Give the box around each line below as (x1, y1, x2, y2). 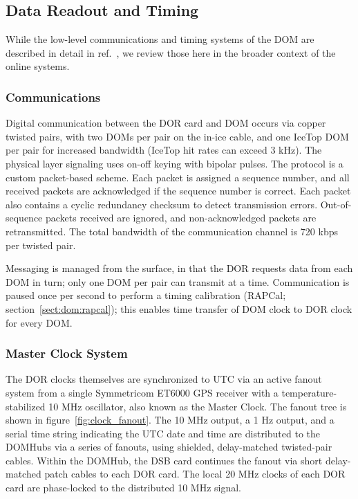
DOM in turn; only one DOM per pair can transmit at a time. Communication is (6, 274, 350, 289)
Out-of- (320, 197, 352, 211)
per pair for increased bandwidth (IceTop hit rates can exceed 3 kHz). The (6, 143, 322, 157)
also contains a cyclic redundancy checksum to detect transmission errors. (6, 197, 318, 211)
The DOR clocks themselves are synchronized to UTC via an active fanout (6, 372, 322, 386)
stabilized (6, 399, 46, 413)
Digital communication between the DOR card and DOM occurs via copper (6, 116, 326, 130)
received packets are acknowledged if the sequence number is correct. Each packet (6, 183, 351, 198)
